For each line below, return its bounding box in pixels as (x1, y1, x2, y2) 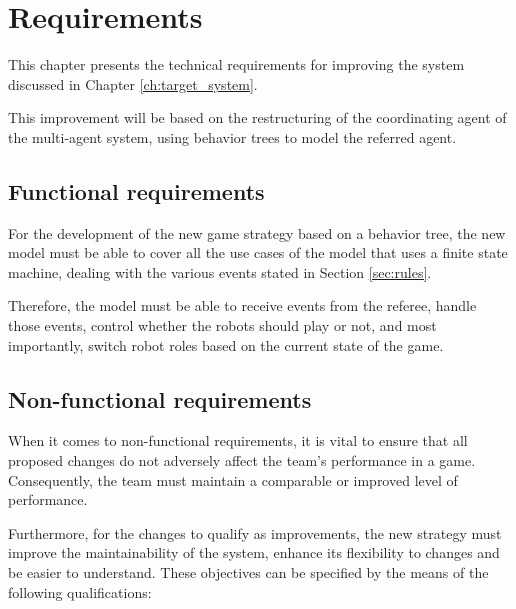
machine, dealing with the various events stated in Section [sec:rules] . (8, 261, 432, 282)
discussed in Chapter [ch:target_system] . (8, 73, 258, 94)
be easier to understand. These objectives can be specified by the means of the (8, 562, 489, 583)
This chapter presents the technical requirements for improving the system (8, 54, 465, 75)
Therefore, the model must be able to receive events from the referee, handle (8, 295, 477, 316)
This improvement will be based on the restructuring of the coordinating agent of (8, 107, 507, 128)
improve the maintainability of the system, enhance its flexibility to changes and (8, 542, 500, 563)
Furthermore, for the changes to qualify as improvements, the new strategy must (8, 522, 502, 543)
